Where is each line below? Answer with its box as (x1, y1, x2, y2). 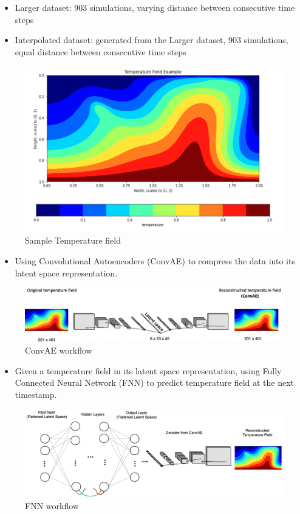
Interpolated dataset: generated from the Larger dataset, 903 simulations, (15, 33, 288, 46)
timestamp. (15, 388, 57, 401)
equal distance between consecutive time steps (15, 45, 186, 58)
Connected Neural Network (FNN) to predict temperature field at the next (15, 376, 295, 389)
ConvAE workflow (25, 344, 92, 357)
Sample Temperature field (25, 234, 121, 247)
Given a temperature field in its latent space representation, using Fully (15, 364, 282, 377)
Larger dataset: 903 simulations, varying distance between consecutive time (15, 1, 295, 13)
